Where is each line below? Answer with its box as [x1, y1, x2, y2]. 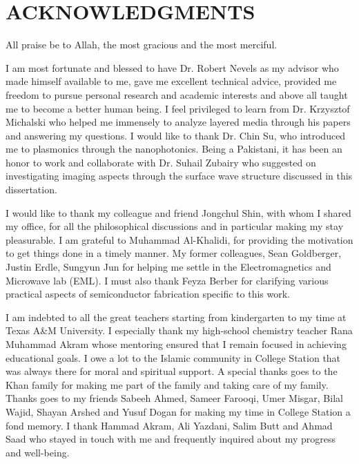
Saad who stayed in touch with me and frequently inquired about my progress [6, 432, 336, 446]
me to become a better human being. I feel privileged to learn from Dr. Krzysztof [6, 101, 350, 115]
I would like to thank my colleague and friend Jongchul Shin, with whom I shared [6, 205, 351, 220]
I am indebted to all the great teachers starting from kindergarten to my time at [6, 309, 347, 324]
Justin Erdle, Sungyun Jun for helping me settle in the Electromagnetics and [6, 260, 331, 274]
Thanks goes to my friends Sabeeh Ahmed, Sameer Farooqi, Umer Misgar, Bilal [6, 391, 343, 405]
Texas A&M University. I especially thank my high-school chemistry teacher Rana [6, 323, 353, 338]
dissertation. [6, 182, 57, 197]
